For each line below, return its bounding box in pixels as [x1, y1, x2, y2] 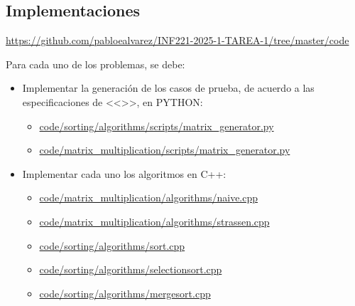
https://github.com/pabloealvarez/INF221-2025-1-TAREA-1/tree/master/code [6, 33, 349, 48]
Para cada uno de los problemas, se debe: [6, 56, 185, 71]
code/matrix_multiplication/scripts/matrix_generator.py [39, 142, 290, 157]
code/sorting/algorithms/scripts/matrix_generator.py [39, 118, 274, 133]
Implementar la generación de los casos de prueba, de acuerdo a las [22, 80, 315, 95]
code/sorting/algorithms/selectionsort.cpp [39, 262, 222, 277]
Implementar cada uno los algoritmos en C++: [22, 166, 226, 181]
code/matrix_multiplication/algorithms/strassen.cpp [39, 213, 270, 228]
